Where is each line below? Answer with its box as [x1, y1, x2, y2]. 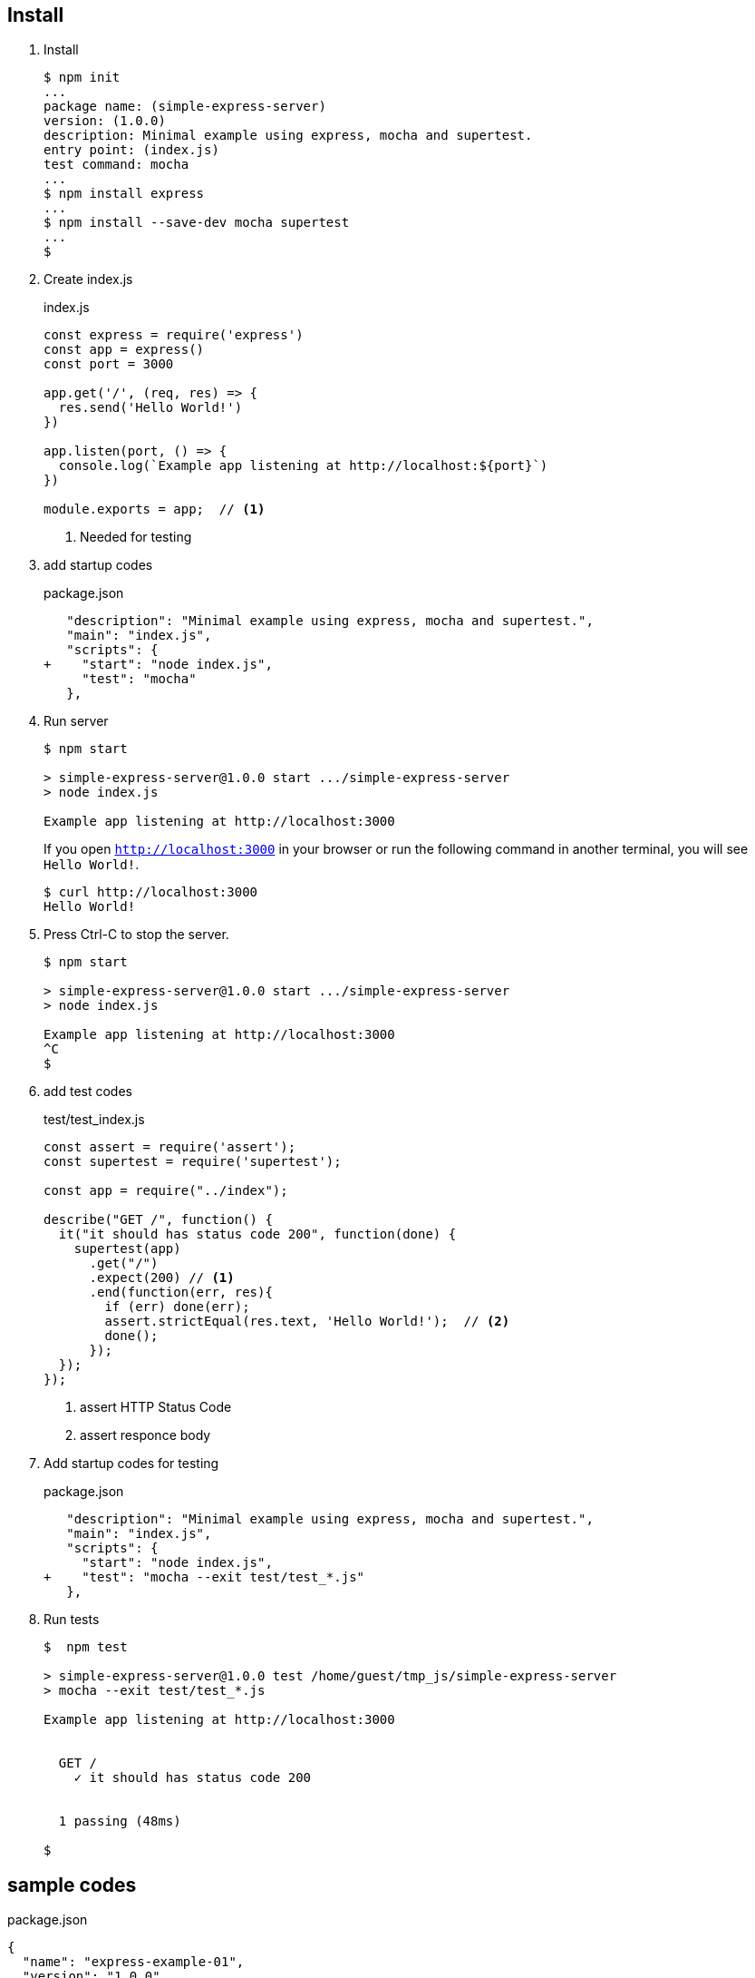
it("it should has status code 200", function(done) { [58, 1227, 457, 1242]
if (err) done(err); [104, 1299, 250, 1315]
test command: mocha [44, 157, 189, 172]
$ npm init [44, 70, 121, 85]
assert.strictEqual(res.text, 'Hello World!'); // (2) [104, 1314, 510, 1329]
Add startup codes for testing [44, 1455, 219, 1472]
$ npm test [44, 1640, 128, 1655]
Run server [44, 713, 109, 730]
